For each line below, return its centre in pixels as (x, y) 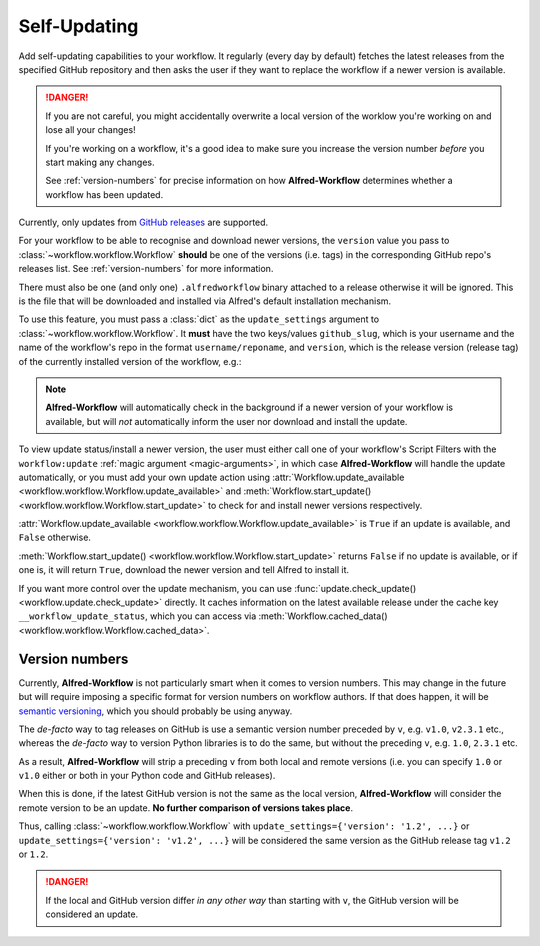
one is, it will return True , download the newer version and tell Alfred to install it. (184, 570)
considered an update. (92, 914)
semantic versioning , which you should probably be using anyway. (155, 711)
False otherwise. (55, 537)
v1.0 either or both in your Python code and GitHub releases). (147, 776)
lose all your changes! (90, 130)
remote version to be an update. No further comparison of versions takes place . (186, 807)
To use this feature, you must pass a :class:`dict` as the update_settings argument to (199, 319)
